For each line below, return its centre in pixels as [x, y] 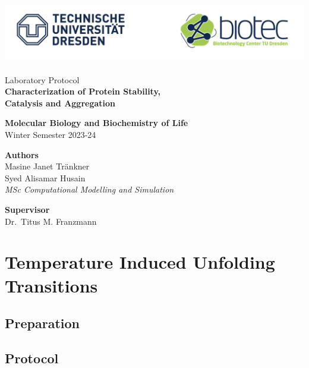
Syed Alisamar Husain [45, 177]
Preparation [42, 323]
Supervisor [27, 209]
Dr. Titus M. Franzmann [51, 221]
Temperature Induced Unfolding [140, 262]
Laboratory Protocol [42, 79]
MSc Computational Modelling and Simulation [89, 189]
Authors [22, 154]
